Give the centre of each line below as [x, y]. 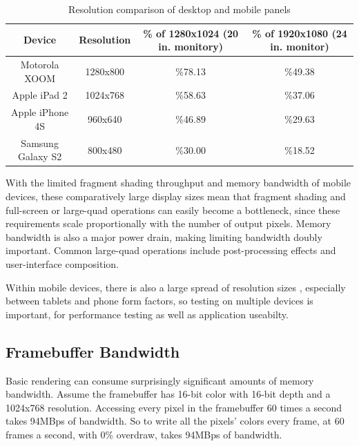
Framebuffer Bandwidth [93, 351]
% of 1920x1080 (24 [300, 33]
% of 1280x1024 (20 [191, 33]
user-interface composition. [62, 264]
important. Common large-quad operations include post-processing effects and [171, 250]
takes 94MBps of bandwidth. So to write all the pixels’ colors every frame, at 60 [175, 421]
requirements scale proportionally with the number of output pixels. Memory [168, 223]
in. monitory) [191, 47]
